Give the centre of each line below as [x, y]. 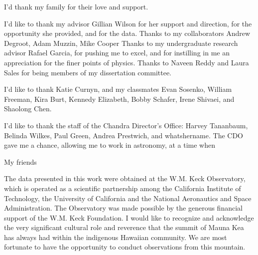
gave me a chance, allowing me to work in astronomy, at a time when [110, 145]
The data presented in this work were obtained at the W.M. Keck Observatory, [125, 178]
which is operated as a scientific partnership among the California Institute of [123, 188]
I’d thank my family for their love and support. [76, 6]
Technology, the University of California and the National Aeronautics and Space [128, 198]
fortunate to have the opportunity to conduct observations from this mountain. [125, 247]
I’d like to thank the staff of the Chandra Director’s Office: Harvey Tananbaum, [126, 125]
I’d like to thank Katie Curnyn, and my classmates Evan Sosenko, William [118, 89]
